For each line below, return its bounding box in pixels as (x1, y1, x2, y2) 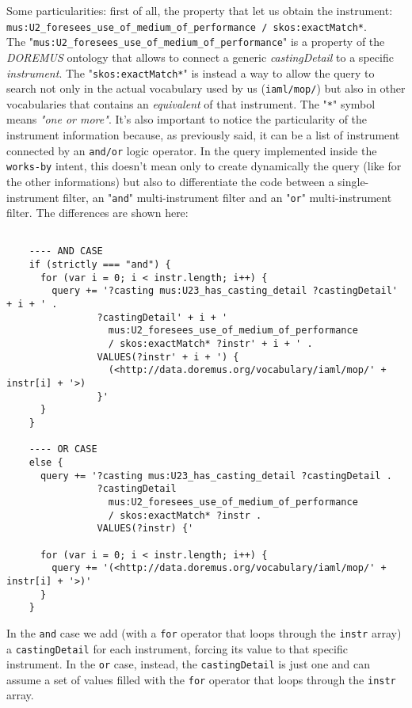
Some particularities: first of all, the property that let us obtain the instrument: (6, 2, 393, 18)
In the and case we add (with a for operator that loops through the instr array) (6, 624, 402, 641)
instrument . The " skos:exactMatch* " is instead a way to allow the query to (6, 64, 375, 81)
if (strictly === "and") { (29, 259, 171, 271)
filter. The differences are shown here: (6, 204, 189, 221)
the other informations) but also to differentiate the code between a (6, 173, 334, 189)
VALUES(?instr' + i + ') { (97, 351, 239, 363)
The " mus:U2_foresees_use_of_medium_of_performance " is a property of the (6, 33, 385, 50)
